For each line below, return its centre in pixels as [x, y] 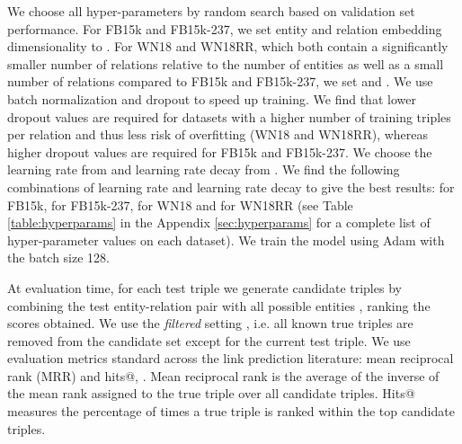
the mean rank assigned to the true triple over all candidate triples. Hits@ [211, 393]
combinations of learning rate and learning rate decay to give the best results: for [231, 186]
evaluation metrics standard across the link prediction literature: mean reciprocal [231, 358]
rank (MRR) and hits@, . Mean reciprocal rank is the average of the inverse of [223, 375]
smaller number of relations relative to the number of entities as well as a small [226, 63]
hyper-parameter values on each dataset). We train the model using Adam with [226, 240]
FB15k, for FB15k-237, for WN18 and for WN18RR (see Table [180, 204]
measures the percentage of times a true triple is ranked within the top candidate [231, 411]
